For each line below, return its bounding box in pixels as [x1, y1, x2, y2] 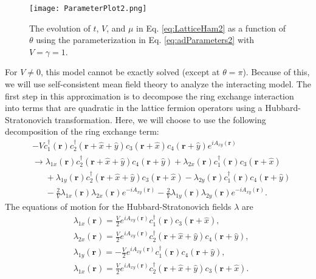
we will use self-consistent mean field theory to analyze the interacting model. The [5, 78, 311, 90]
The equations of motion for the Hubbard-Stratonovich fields [5, 200, 232, 213]
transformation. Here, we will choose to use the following [55, 113, 266, 126]
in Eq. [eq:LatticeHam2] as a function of [136, 21, 286, 34]
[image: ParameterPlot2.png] [29, 4, 147, 13]
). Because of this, [242, 66, 310, 78]
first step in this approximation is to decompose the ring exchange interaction [5, 89, 294, 102]
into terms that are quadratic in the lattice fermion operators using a [5, 101, 263, 114]
